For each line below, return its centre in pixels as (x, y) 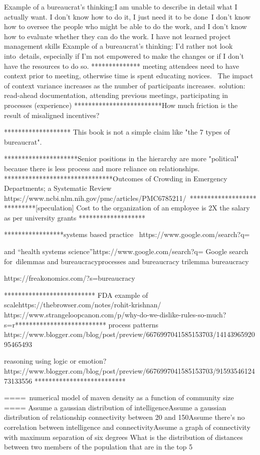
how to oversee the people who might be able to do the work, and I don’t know (125, 26)
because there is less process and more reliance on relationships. (102, 168)
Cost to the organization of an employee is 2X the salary (163, 208)
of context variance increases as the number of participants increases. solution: (125, 85)
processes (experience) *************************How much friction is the (121, 105)
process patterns (134, 324)
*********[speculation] (39, 208)
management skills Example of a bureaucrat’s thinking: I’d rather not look (118, 46)
